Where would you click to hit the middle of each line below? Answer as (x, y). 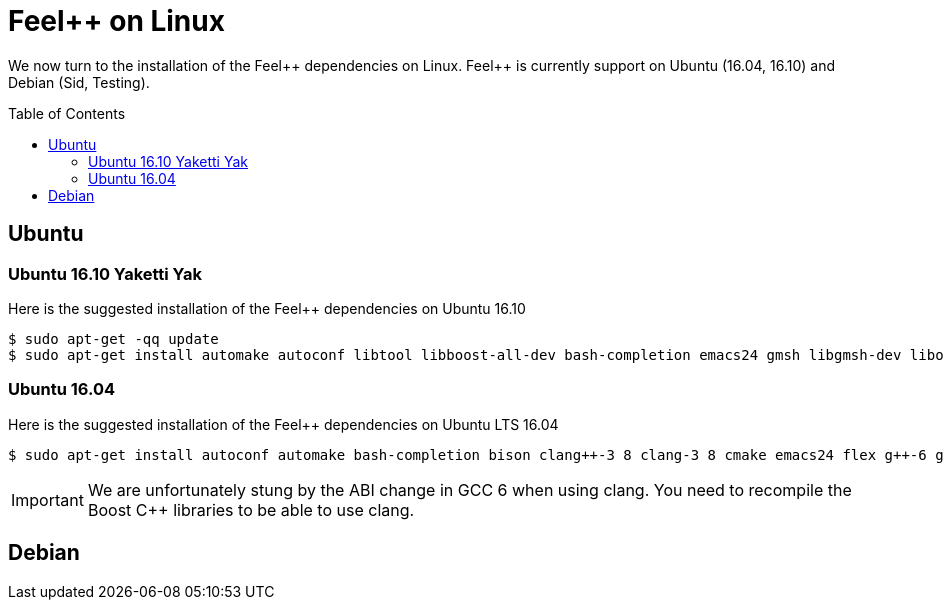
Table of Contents (67, 113)
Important (47, 499)
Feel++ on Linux (116, 21)
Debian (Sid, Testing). (79, 82)
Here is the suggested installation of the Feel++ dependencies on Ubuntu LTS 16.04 (283, 424)
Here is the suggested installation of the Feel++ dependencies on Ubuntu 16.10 (267, 308)
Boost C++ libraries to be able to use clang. (251, 509)
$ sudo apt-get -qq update (113, 338)
